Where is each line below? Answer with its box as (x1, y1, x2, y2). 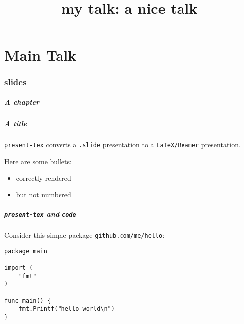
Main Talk (4, 45, 77, 65)
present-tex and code (4, 208, 76, 219)
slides (4, 76, 27, 88)
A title (4, 118, 27, 128)
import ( (4, 264, 33, 271)
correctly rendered (16, 173, 71, 183)
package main (4, 247, 47, 255)
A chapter (4, 97, 40, 107)
